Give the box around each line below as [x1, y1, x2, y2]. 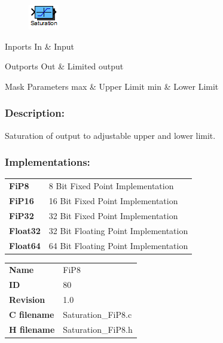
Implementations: [5, 154, 90, 169]
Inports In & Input [5, 40, 75, 52]
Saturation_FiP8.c [63, 308, 132, 320]
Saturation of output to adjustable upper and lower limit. [5, 129, 216, 141]
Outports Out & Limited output [5, 60, 124, 72]
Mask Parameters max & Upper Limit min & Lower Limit [5, 80, 219, 92]
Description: [5, 105, 65, 120]
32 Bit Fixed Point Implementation [48, 209, 178, 221]
